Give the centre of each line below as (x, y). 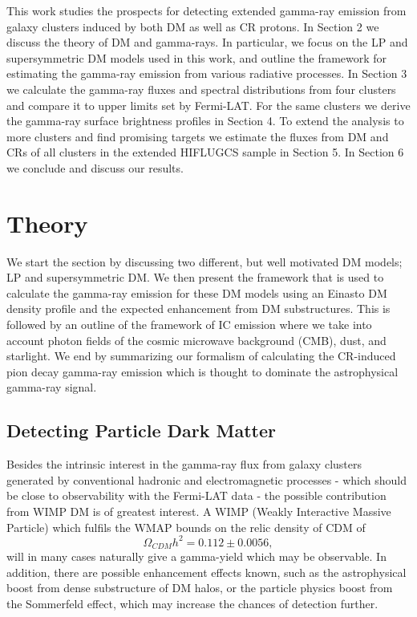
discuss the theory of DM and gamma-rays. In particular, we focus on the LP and (207, 42)
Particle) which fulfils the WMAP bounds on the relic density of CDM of (186, 527)
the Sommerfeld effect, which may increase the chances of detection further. (192, 603)
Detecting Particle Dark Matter (142, 430)
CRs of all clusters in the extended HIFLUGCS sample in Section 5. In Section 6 (205, 152)
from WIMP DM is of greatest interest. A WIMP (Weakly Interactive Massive (199, 511)
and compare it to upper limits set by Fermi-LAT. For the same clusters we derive (208, 105)
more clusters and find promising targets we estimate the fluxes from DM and (198, 136)
